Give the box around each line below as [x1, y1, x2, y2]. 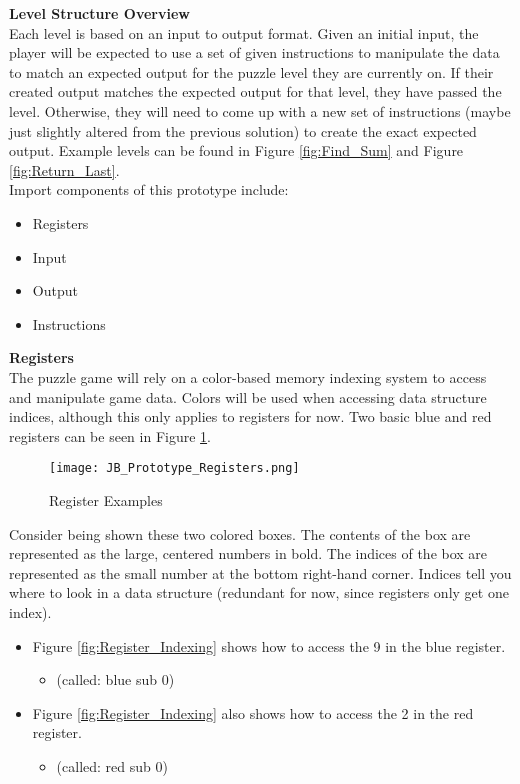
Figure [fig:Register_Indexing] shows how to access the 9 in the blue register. [32, 635, 506, 656]
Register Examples [49, 489, 163, 510]
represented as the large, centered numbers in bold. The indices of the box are [9, 543, 488, 564]
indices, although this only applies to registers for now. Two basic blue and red [9, 406, 492, 427]
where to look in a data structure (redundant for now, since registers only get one [9, 582, 509, 603]
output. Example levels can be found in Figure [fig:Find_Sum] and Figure [9, 140, 464, 161]
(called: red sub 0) [56, 755, 168, 776]
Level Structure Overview [9, 3, 190, 23]
